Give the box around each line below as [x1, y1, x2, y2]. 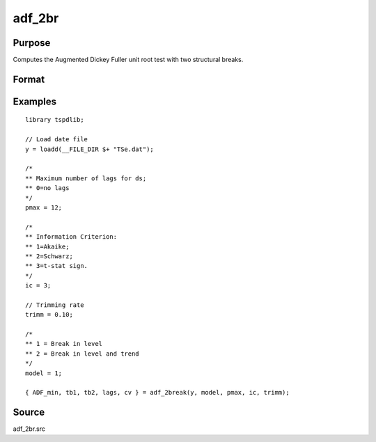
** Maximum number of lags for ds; [25, 174, 147, 182]
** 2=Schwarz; [25, 252, 73, 260]
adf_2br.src [13, 425, 45, 433]
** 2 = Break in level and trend [25, 349, 139, 358]
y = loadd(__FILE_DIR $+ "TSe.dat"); [25, 145, 155, 153]
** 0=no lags [25, 184, 70, 192]
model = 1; [25, 369, 63, 377]
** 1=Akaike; [25, 242, 70, 251]
